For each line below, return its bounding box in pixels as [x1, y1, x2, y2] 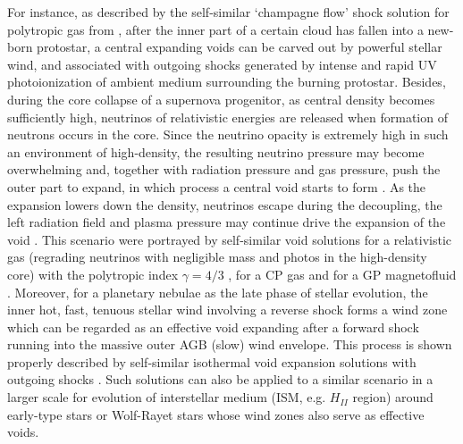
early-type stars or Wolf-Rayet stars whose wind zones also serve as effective [7, 405, 425, 423]
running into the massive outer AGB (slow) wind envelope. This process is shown [7, 335, 452, 354]
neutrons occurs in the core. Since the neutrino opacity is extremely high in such [7, 125, 449, 144]
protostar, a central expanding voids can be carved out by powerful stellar [37, 38, 442, 56]
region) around [352, 388, 434, 406]
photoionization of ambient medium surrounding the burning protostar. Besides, [7, 72, 446, 91]
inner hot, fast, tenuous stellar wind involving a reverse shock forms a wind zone [7, 300, 448, 319]
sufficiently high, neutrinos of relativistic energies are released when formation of [7, 107, 448, 126]
